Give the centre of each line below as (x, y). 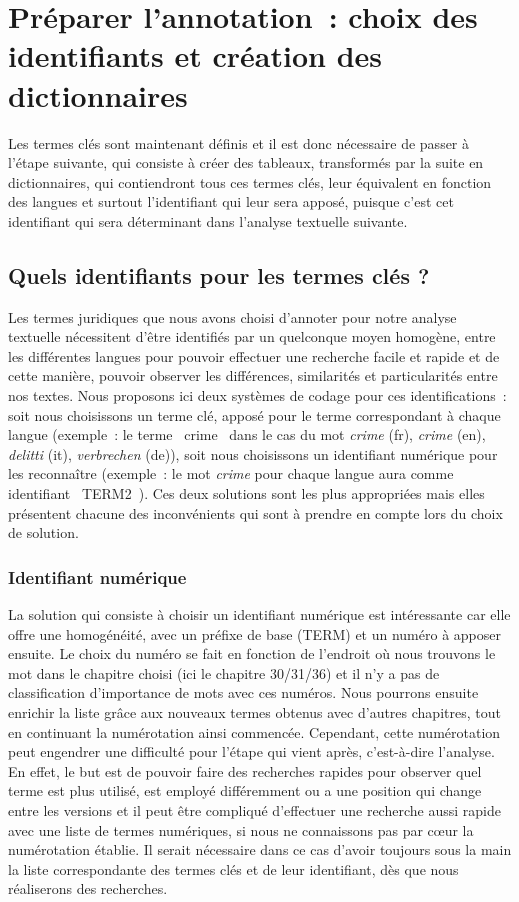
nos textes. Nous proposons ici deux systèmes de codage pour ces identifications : (257, 395)
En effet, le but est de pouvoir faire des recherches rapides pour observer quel (245, 770)
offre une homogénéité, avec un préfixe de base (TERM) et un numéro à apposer (254, 633)
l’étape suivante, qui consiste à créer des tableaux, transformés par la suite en (246, 162)
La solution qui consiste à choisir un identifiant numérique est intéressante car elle (259, 614)
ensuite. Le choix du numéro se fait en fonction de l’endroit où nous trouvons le (252, 653)
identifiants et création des (195, 55)
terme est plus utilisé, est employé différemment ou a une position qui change (245, 790)
